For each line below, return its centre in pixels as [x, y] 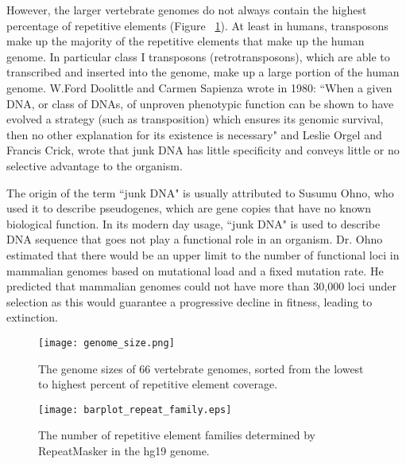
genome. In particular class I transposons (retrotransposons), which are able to [198, 56]
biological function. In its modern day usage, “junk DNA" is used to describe [193, 223]
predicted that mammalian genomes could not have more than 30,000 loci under [201, 286]
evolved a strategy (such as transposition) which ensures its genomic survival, [195, 119]
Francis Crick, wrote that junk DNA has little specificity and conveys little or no [203, 150]
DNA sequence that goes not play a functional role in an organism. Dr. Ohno [195, 239]
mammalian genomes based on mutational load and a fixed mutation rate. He [195, 270]
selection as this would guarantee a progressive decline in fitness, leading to [189, 301]
